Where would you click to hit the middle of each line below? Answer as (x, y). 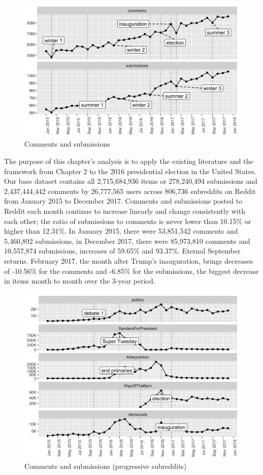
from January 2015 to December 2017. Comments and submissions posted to (123, 201)
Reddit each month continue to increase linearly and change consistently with (125, 211)
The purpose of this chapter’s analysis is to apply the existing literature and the (129, 161)
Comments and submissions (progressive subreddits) (106, 466)
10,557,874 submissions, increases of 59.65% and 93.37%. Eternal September (122, 251)
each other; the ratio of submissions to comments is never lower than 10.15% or (128, 221)
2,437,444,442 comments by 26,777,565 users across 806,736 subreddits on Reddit (130, 191)
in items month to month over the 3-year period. (80, 281)
